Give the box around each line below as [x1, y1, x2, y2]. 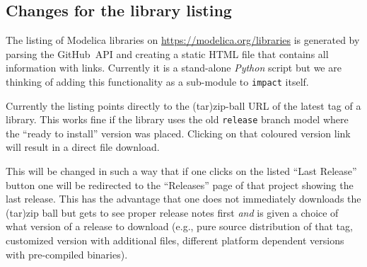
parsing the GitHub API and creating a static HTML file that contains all [6, 46, 329, 61]
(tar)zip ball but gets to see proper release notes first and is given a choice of [6, 205, 339, 220]
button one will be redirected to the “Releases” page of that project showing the [6, 177, 354, 192]
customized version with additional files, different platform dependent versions [6, 233, 344, 248]
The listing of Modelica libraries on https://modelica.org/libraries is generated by [6, 33, 360, 47]
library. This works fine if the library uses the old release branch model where [6, 112, 349, 127]
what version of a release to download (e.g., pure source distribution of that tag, [6, 219, 353, 234]
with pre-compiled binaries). [6, 246, 128, 261]
